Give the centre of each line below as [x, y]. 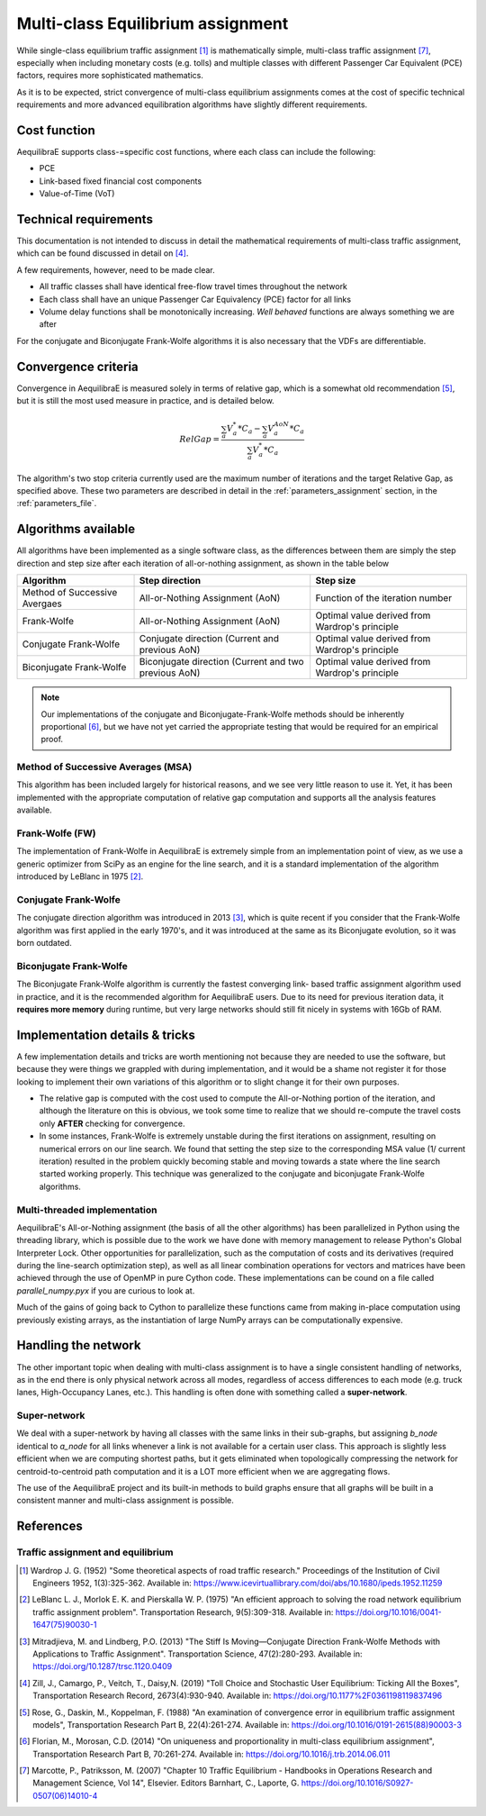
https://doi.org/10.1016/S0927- [357, 1783]
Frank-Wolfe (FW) [56, 833]
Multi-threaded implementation [87, 1210]
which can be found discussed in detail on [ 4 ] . [103, 253]
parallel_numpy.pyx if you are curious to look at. [106, 1290]
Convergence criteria [77, 366]
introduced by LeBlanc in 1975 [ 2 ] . [80, 876]
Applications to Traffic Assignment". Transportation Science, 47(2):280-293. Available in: [198, 1654]
